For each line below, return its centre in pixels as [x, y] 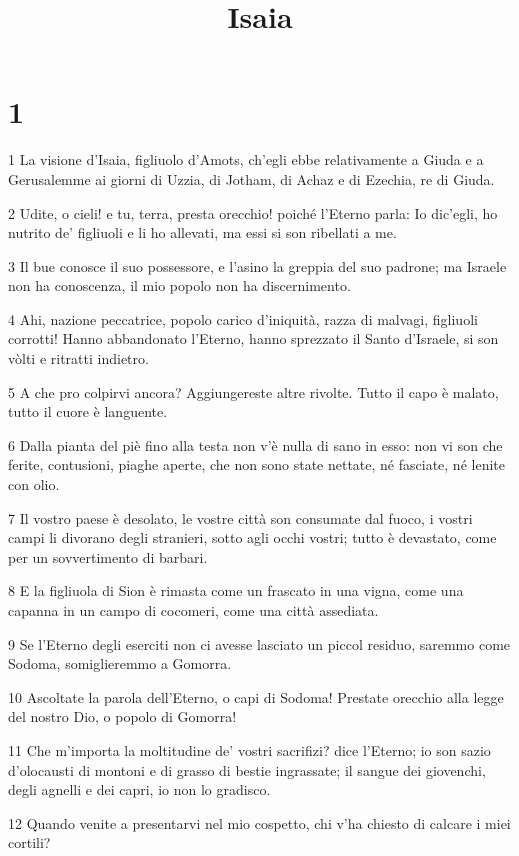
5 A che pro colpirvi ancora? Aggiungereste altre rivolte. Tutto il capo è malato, [253, 391]
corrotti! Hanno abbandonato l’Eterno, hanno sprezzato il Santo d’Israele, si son [253, 338]
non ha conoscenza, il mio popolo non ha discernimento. [179, 285]
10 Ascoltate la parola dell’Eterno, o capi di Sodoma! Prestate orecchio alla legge [256, 696]
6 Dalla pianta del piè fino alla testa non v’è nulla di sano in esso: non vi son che [255, 444]
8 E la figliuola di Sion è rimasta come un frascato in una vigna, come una [236, 590]
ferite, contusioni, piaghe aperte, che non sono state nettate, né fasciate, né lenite [256, 464]
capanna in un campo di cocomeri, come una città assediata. [193, 610]
